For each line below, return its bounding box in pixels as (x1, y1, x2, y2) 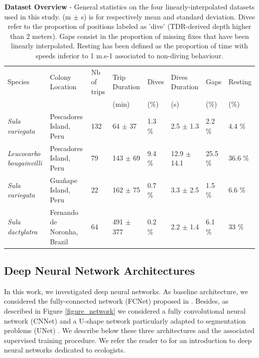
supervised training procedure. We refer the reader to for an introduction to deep (4, 335, 252, 345)
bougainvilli (7, 158, 42, 168)
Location (50, 81, 77, 92)
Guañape (50, 175, 78, 185)
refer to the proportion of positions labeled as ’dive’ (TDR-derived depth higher (7, 21, 252, 31)
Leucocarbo (7, 148, 40, 158)
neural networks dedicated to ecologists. (4, 345, 126, 355)
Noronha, (50, 226, 78, 236)
